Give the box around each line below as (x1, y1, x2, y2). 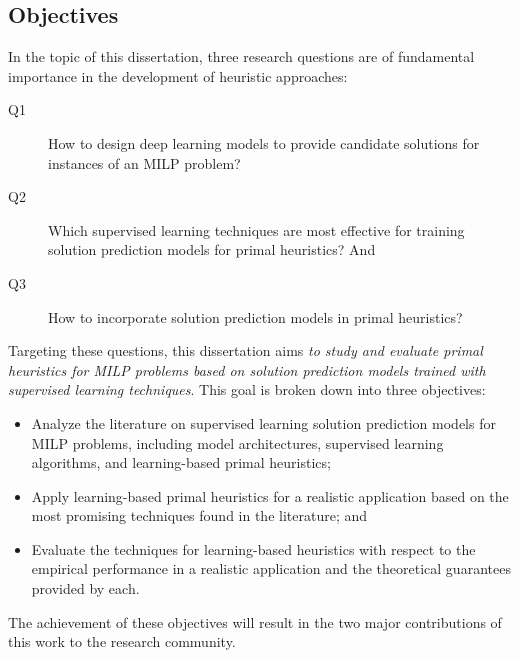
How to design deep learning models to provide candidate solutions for (48, 132, 480, 153)
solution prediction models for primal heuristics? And (48, 239, 376, 260)
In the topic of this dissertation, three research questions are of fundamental (8, 46, 475, 67)
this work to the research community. (8, 631, 236, 652)
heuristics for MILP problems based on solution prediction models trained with (8, 359, 486, 380)
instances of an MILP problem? (48, 152, 241, 173)
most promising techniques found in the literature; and (31, 505, 368, 526)
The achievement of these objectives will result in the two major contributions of (8, 611, 502, 632)
